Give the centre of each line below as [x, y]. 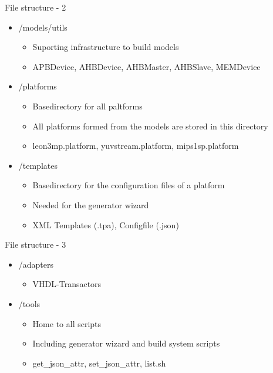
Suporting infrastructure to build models [106, 47]
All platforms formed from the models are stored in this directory [150, 126]
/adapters [36, 264]
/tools [29, 303]
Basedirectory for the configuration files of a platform [129, 185]
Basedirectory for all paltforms [87, 106]
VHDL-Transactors [67, 284]
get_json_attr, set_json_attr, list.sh [99, 363]
